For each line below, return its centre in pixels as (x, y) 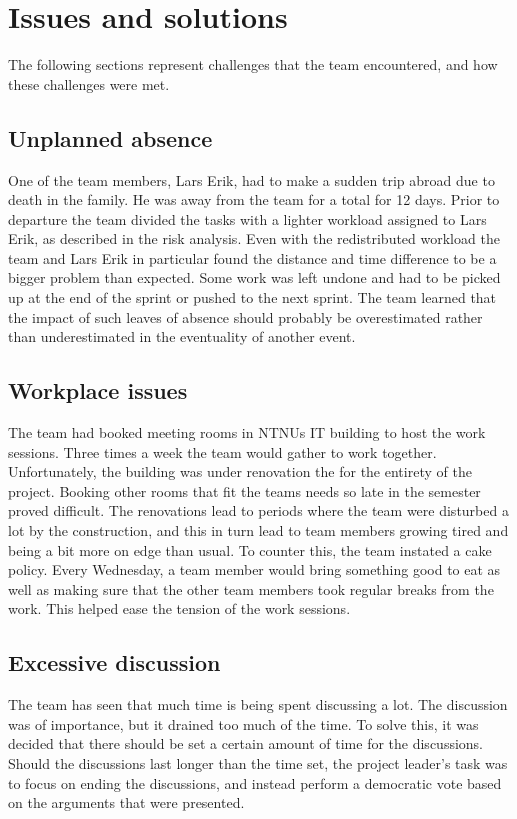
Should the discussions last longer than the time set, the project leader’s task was (258, 762)
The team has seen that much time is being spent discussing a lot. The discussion (258, 704)
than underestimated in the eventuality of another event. (182, 336)
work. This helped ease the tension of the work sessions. (179, 608)
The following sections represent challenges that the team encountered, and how (253, 64)
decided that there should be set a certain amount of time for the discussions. (246, 743)
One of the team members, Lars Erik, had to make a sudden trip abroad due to (251, 179)
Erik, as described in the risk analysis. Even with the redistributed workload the (254, 238)
